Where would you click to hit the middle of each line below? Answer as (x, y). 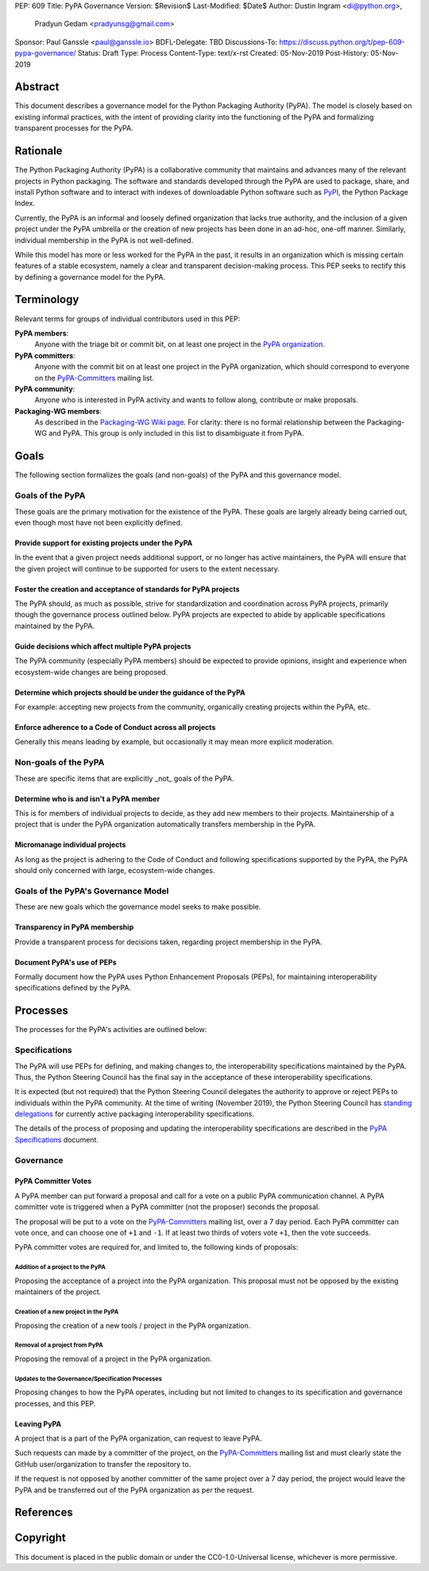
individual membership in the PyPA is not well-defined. (104, 240)
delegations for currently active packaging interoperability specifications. (134, 1114)
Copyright (41, 1538)
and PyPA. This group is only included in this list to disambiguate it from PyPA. (176, 433)
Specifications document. (57, 1139)
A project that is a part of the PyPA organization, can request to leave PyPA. (138, 1438)
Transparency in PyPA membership (74, 927)
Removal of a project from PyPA (59, 1345)
